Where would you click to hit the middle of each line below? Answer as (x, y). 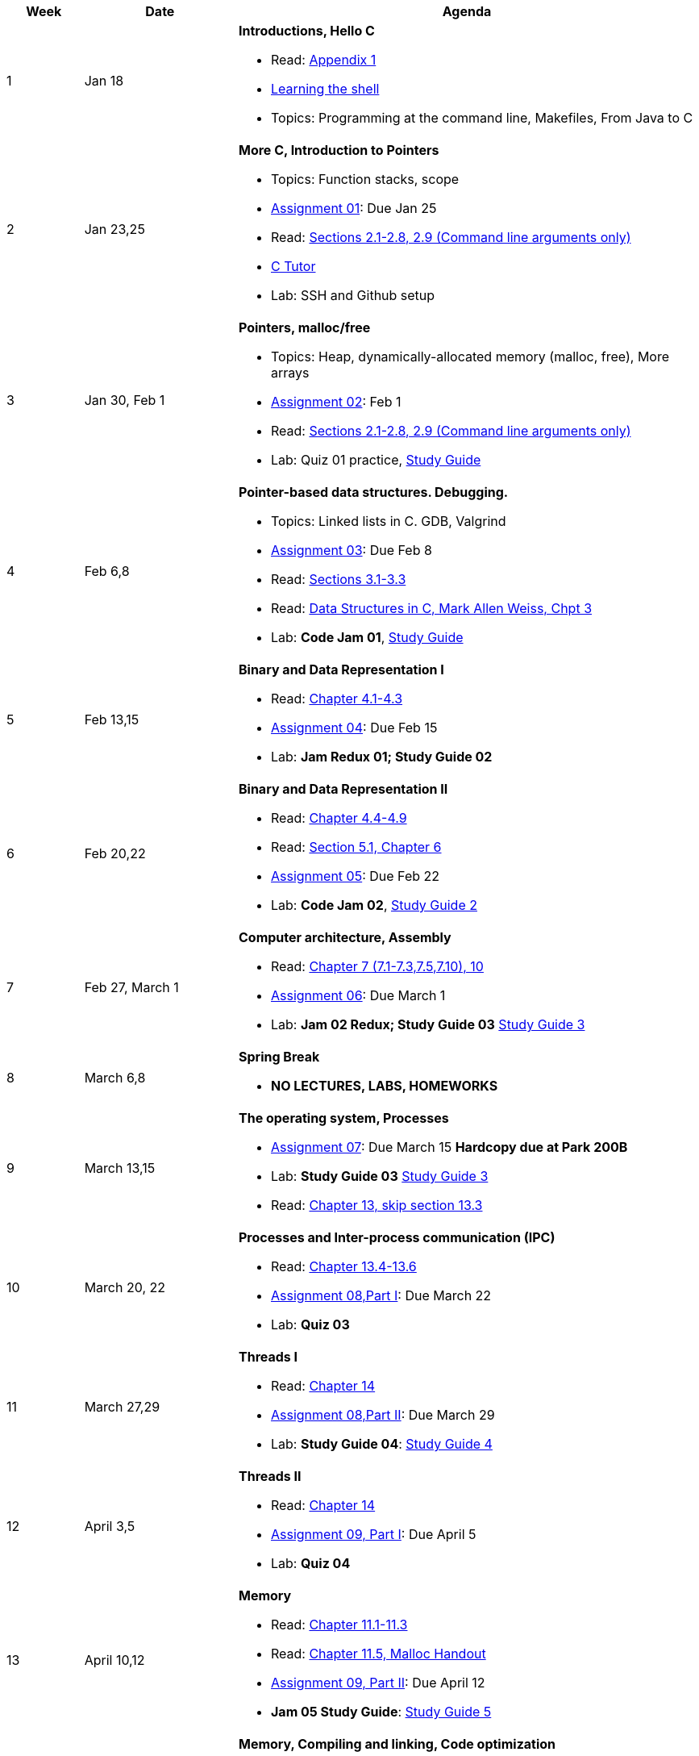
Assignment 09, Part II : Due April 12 (378, 1683)
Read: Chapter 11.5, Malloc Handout (378, 1654)
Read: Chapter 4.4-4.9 (339, 818)
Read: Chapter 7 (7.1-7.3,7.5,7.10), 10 (377, 966)
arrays (290, 373)
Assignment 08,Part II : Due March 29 (383, 1415)
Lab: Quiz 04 (310, 1563)
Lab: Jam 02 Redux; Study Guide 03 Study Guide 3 (428, 1024)
